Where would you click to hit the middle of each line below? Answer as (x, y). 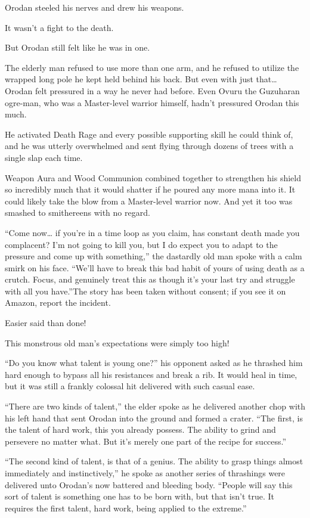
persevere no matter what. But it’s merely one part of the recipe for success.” (146, 441)
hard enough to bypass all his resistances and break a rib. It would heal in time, (151, 374)
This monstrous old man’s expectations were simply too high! (117, 342)
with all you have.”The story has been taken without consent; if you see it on (145, 291)
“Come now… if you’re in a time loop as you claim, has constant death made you (152, 232)
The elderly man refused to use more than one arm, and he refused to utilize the (152, 67)
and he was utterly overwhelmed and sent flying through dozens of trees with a (149, 146)
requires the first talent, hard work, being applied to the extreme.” (126, 508)
